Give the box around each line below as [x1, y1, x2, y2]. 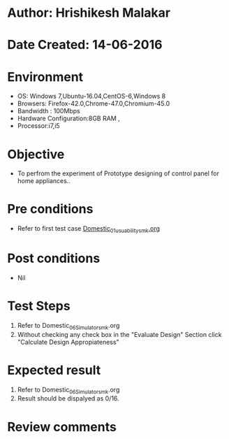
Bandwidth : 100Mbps [17, 107, 80, 115]
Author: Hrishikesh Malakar [7, 5, 171, 21]
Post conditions [7, 250, 101, 266]
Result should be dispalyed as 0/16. [17, 394, 120, 403]
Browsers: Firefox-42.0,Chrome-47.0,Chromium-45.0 [17, 99, 170, 108]
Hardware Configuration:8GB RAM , [17, 114, 120, 123]
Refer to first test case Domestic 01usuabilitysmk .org [17, 224, 161, 234]
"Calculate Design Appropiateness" [17, 338, 120, 346]
